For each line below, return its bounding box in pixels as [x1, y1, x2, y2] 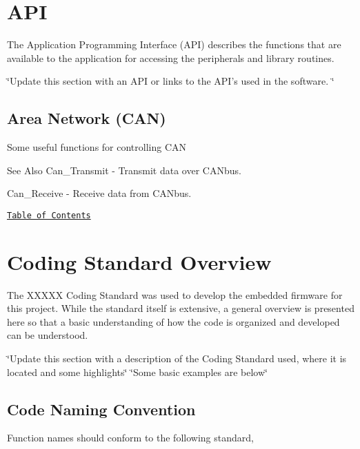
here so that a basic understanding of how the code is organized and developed [7, 314, 340, 328]
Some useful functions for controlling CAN [7, 140, 187, 154]
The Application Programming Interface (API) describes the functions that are [7, 37, 341, 52]
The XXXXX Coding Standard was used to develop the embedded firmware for [7, 287, 343, 302]
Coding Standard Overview [7, 247, 272, 275]
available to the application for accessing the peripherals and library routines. [7, 50, 334, 65]
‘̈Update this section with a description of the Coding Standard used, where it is [7, 351, 347, 366]
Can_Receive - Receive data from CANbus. [7, 186, 192, 200]
